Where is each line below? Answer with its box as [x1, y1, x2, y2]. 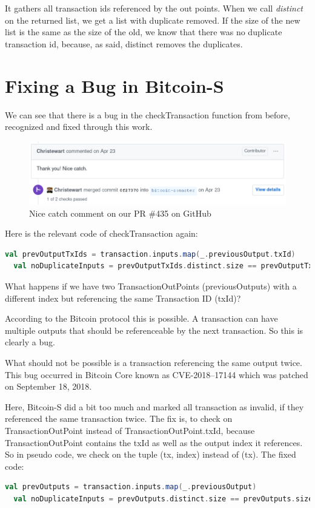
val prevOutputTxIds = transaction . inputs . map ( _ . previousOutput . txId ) [5, 249, 296, 259]
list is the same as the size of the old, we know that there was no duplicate [5, 25, 282, 38]
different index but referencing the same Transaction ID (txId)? [5, 291, 241, 304]
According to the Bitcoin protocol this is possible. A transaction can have [5, 312, 278, 325]
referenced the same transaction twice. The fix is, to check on [5, 412, 233, 425]
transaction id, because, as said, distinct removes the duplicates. [5, 37, 243, 50]
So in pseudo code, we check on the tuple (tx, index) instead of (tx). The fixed [5, 448, 296, 461]
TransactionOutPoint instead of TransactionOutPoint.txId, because [5, 424, 255, 436]
